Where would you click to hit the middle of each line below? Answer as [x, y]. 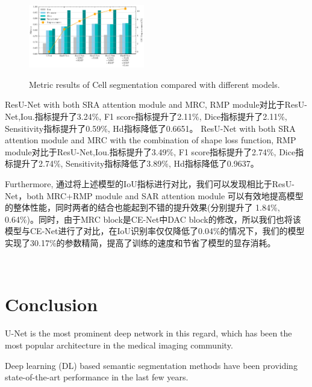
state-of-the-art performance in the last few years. [97, 377]
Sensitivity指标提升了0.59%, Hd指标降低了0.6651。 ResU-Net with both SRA [150, 128]
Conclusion [51, 304]
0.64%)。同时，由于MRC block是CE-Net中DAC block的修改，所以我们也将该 [153, 219]
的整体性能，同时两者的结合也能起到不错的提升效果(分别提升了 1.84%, [142, 207]
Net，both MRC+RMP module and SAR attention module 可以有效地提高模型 [154, 195]
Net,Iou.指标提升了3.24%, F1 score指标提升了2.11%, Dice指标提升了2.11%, [146, 116]
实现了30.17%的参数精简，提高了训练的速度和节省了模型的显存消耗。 [140, 243]
